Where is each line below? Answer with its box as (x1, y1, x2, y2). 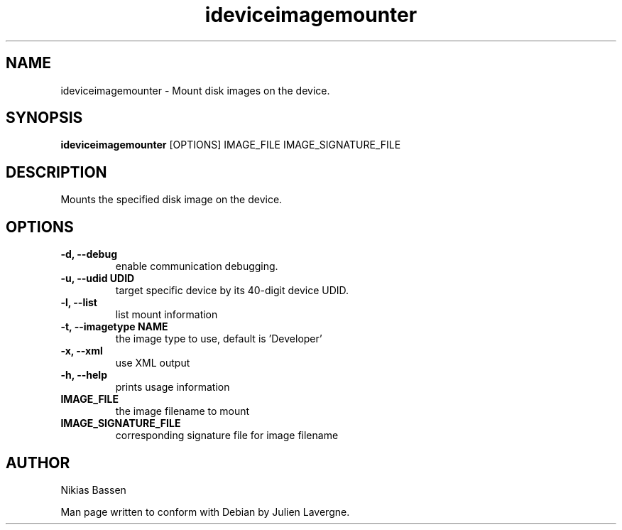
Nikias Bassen (60, 483, 126, 496)
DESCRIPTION (6, 163, 107, 181)
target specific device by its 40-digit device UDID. (115, 284, 349, 297)
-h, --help (60, 369, 107, 382)
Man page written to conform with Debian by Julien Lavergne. (60, 505, 350, 518)
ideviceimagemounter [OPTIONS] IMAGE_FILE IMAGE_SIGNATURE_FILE (60, 139, 401, 151)
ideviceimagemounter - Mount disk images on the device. (60, 84, 330, 97)
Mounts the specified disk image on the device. (60, 193, 283, 206)
